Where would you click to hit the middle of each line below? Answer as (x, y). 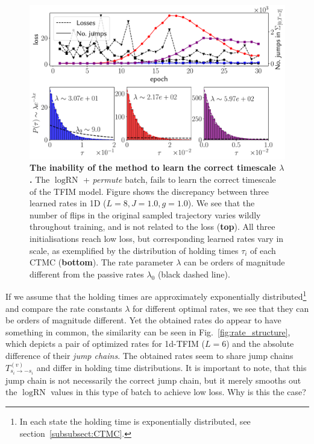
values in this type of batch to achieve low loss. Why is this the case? (178, 392)
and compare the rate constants (64, 308)
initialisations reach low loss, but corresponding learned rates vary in (157, 239)
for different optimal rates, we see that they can (221, 308)
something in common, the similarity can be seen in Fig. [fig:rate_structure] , (148, 331)
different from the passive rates (87, 274)
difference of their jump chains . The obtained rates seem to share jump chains (149, 356)
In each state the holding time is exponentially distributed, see (135, 421)
